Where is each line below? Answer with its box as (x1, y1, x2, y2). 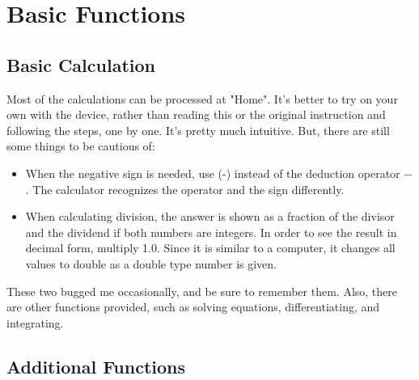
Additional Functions (6, 353, 186, 378)
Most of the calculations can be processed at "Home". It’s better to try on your (6, 90, 398, 107)
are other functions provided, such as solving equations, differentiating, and (6, 298, 380, 315)
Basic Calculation (6, 52, 155, 77)
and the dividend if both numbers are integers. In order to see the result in (25, 223, 397, 240)
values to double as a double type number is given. (25, 255, 277, 272)
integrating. (6, 314, 64, 331)
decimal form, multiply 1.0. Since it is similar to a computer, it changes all (25, 239, 396, 256)
